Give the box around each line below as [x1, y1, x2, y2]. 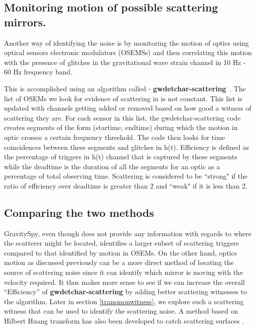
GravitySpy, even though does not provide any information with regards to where [4, 228, 252, 238]
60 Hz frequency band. [4, 66, 72, 77]
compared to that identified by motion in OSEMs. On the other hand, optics [4, 247, 237, 258]
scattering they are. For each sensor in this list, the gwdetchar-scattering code [4, 112, 241, 123]
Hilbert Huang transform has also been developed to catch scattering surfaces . [4, 316, 244, 326]
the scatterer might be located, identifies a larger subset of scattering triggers [4, 238, 239, 248]
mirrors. [4, 14, 46, 29]
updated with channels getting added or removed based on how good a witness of [4, 103, 252, 113]
